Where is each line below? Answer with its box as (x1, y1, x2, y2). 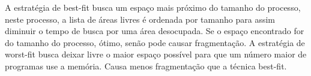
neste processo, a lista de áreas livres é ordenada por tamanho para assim (5, 13, 275, 25)
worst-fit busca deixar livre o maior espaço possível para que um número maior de (5, 48, 307, 60)
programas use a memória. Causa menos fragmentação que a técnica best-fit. (5, 59, 287, 72)
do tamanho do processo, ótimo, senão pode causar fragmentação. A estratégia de (5, 36, 305, 48)
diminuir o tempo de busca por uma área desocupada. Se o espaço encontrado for (5, 25, 304, 37)
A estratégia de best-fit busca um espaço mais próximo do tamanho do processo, (5, 1, 301, 13)
